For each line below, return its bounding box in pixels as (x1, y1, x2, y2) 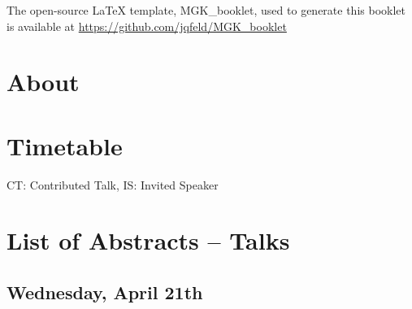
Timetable (7, 128, 123, 162)
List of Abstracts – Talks (7, 224, 290, 257)
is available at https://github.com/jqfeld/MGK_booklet (7, 17, 287, 34)
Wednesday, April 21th (7, 280, 203, 305)
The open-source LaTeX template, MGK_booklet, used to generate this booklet (7, 2, 405, 18)
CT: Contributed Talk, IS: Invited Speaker (7, 176, 219, 193)
